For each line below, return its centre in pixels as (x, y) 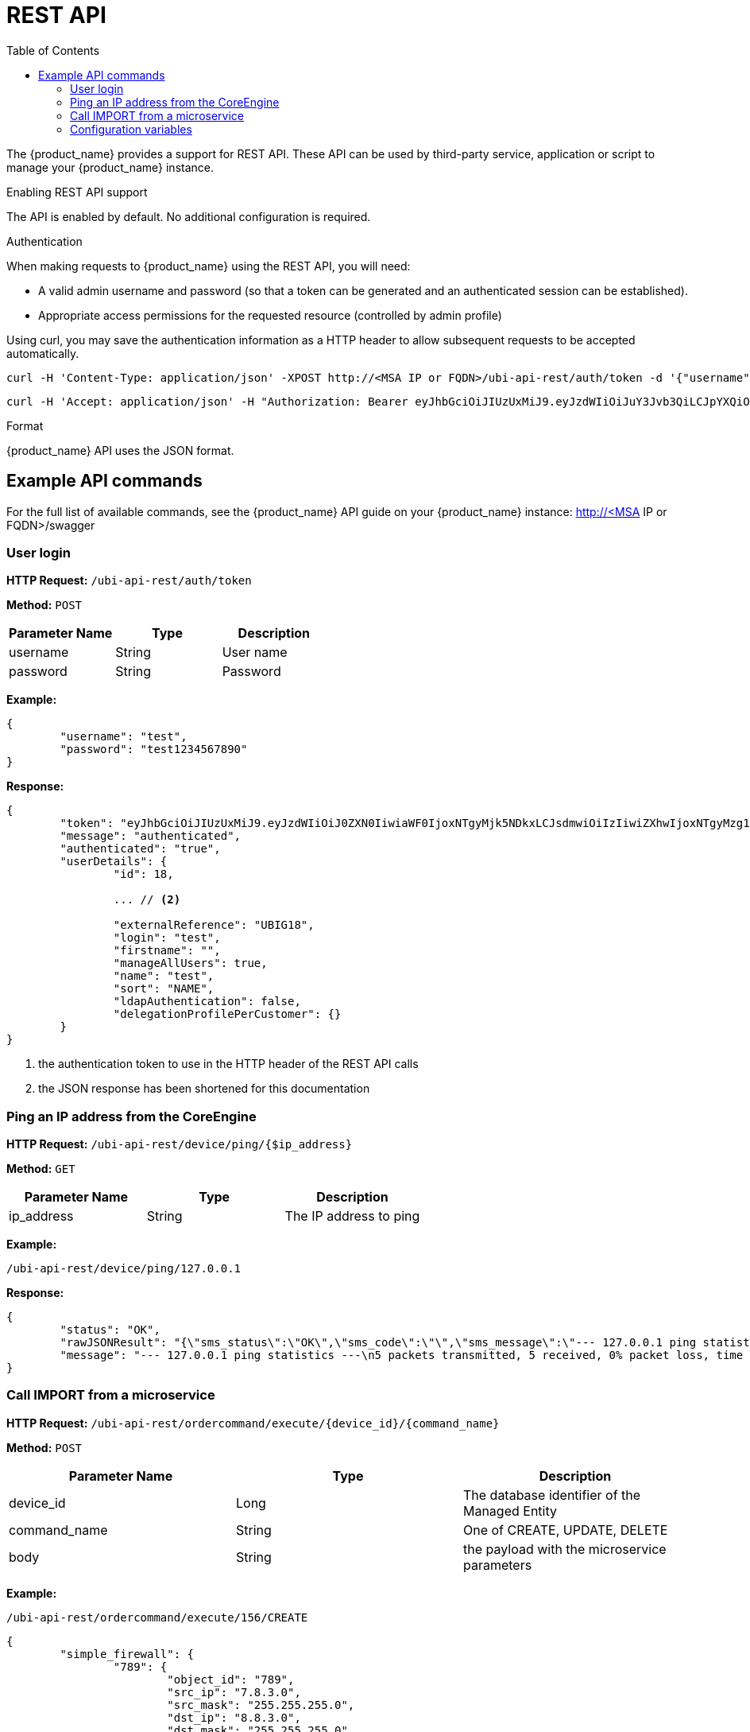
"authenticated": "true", (140, 849)
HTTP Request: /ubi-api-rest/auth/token (129, 581)
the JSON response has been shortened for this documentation (204, 1089)
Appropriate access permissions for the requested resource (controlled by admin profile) (270, 315)
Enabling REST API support (77, 192)
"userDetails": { (114, 862)
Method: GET (41, 1169)
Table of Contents (53, 50)
